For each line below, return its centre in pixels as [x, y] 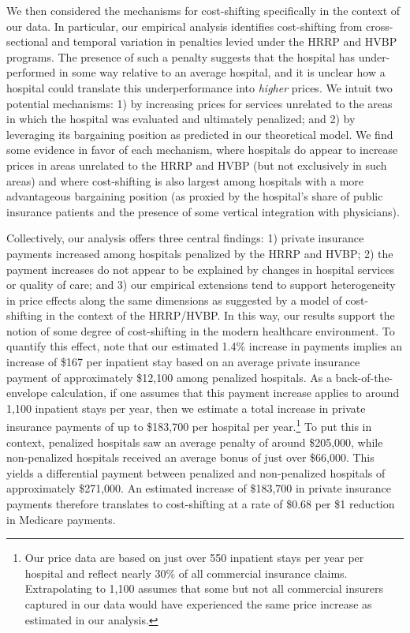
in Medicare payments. [61, 519]
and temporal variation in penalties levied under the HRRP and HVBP [224, 41]
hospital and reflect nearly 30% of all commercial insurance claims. [186, 573]
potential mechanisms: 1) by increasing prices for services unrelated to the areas [199, 103]
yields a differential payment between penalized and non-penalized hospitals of [196, 472]
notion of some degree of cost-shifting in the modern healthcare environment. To [201, 330]
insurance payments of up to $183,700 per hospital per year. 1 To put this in [189, 425]
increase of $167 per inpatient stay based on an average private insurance [183, 362]
